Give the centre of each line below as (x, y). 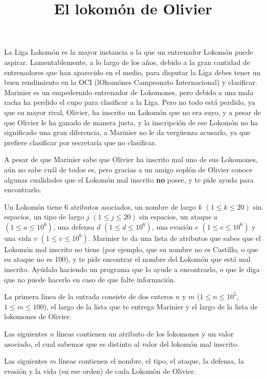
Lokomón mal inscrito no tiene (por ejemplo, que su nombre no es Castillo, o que (131, 249)
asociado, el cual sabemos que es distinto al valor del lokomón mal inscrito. (122, 343)
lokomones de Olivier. (38, 316)
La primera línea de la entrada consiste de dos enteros (89, 296)
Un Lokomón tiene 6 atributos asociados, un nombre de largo (100, 206)
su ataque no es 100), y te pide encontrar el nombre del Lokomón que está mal (127, 259)
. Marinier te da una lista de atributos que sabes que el (174, 238)
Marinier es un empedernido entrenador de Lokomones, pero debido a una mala (129, 92)
